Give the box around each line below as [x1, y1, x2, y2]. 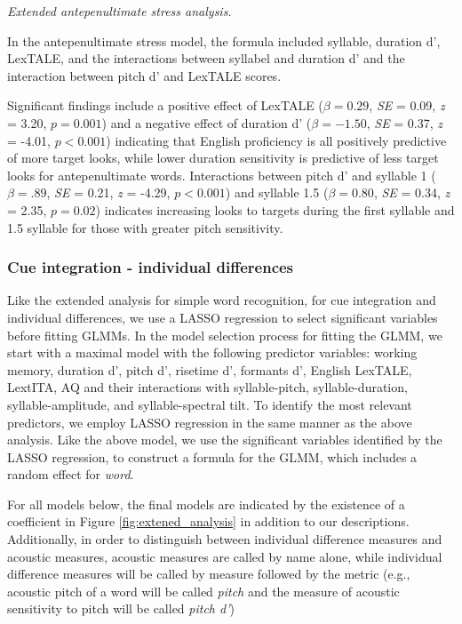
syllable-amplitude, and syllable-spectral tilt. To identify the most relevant [7, 395, 412, 413]
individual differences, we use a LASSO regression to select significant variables [7, 308, 438, 326]
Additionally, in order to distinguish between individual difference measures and [7, 530, 442, 548]
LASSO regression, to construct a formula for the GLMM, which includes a [7, 447, 418, 466]
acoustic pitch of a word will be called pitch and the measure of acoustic [7, 581, 400, 600]
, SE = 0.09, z [369, 96, 445, 115]
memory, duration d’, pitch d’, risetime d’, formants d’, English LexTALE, [7, 360, 412, 379]
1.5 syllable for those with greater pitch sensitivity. [7, 218, 283, 236]
